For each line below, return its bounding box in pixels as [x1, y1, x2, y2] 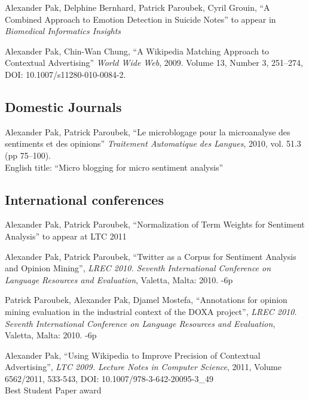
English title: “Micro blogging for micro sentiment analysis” [5, 160, 224, 173]
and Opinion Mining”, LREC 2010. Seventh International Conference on [5, 262, 271, 274]
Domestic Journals [5, 97, 122, 116]
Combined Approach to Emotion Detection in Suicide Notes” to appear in [5, 13, 276, 25]
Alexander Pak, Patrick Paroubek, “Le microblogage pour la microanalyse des [5, 125, 290, 138]
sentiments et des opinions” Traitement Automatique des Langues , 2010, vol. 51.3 [5, 137, 301, 150]
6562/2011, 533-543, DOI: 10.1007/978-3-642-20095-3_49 [5, 372, 214, 384]
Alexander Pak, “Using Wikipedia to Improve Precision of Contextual [5, 349, 261, 361]
